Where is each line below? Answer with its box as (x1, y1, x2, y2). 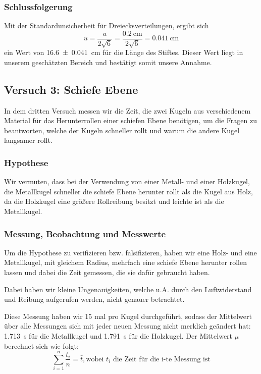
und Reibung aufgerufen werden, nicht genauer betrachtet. (4, 294, 185, 304)
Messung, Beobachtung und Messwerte (4, 227, 166, 240)
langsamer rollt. (4, 135, 53, 145)
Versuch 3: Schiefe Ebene (4, 81, 138, 97)
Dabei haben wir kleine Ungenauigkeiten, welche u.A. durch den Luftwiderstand (4, 284, 252, 294)
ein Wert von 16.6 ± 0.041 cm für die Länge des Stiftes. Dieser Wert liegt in (4, 47, 243, 58)
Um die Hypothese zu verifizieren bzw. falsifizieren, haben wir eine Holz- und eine (4, 247, 257, 257)
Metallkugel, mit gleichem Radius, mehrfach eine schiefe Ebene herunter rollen (4, 257, 247, 268)
